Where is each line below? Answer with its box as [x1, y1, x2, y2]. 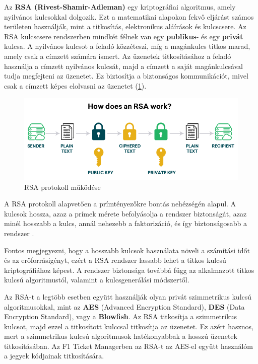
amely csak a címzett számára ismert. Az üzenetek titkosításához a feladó [4, 50, 231, 61]
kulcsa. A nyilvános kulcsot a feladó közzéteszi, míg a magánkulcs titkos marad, [4, 41, 250, 51]
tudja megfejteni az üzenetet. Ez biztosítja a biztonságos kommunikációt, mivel [4, 70, 248, 81]
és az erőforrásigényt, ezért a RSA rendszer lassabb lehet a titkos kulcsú [4, 255, 226, 265]
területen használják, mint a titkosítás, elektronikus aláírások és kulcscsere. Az [4, 21, 246, 32]
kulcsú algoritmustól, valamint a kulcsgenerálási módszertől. [4, 274, 189, 285]
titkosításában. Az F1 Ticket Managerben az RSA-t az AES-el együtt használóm [4, 340, 253, 351]
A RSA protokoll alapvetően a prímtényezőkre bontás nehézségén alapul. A [4, 198, 236, 209]
